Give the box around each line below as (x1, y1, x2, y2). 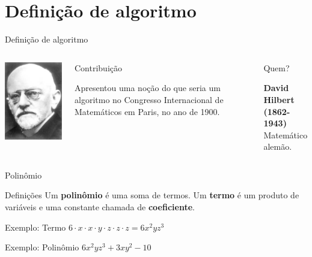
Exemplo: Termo (5, 220, 66, 233)
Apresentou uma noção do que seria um (75, 81, 221, 94)
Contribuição (75, 61, 123, 74)
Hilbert (263, 93, 295, 105)
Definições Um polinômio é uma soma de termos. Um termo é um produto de (5, 189, 299, 201)
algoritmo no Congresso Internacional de (75, 93, 224, 105)
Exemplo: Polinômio (5, 241, 79, 253)
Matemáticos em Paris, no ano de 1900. (75, 105, 220, 117)
